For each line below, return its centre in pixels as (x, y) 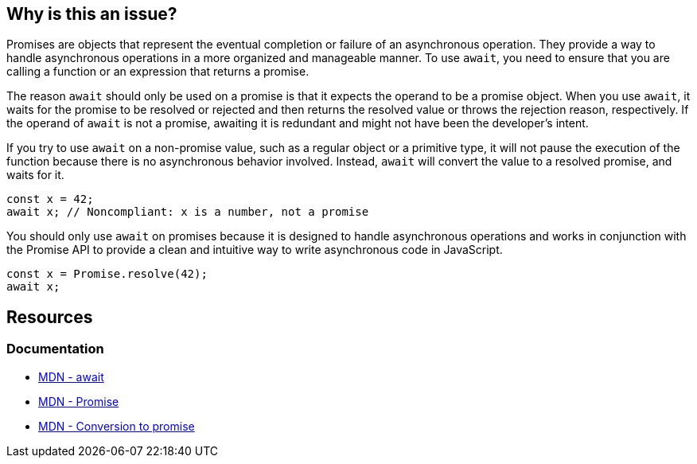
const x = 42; (50, 199)
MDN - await (71, 376)
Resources (50, 317)
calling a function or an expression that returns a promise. (158, 72)
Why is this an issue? (92, 14)
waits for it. (35, 175)
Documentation (55, 349)
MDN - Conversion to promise (117, 426)
